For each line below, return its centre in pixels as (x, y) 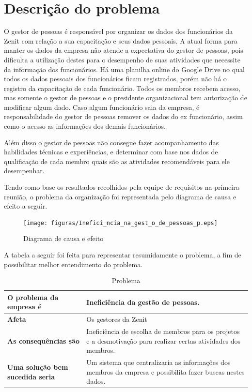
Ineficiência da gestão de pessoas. (143, 302)
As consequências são (43, 340)
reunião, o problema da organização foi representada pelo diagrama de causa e (120, 196)
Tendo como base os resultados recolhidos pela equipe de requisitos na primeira (122, 187)
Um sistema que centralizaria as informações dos (158, 362)
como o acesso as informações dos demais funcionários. (85, 126)
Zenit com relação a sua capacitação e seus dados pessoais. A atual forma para (121, 40)
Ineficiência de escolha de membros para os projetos (163, 331)
